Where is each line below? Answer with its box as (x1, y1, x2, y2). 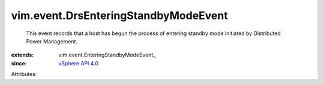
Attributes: (11, 71, 37, 78)
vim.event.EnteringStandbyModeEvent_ (58, 51, 156, 59)
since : (11, 59, 27, 67)
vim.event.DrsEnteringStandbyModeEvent (11, 9, 228, 22)
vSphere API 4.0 (58, 59, 99, 67)
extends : (11, 51, 34, 59)
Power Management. (26, 37, 78, 45)
